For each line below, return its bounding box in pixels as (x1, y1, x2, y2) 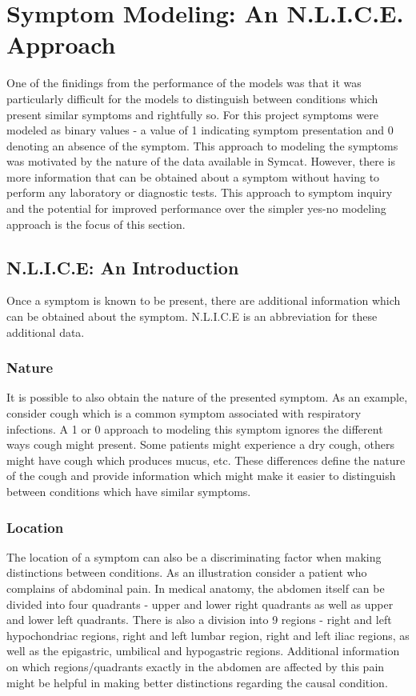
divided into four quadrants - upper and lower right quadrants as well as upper (6, 595, 394, 612)
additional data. (6, 323, 85, 340)
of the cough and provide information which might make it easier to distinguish (6, 467, 396, 484)
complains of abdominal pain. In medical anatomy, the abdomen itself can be (6, 580, 385, 597)
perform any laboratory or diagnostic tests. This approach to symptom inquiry (6, 184, 393, 201)
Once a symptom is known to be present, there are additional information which (6, 292, 401, 309)
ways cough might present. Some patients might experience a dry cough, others (6, 436, 394, 453)
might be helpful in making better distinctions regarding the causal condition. (6, 674, 388, 690)
